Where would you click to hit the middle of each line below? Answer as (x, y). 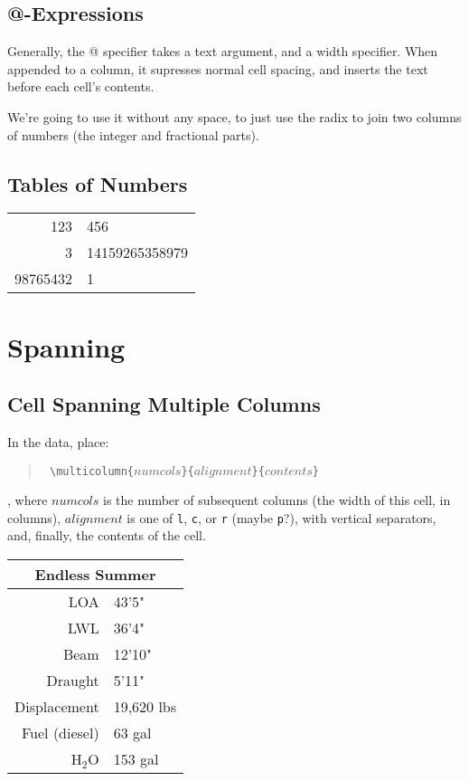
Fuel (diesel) (60, 733)
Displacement (57, 707)
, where (28, 500)
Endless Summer (95, 575)
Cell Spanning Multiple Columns (164, 404)
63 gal (132, 733)
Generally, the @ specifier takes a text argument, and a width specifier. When (223, 51)
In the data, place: (58, 441)
